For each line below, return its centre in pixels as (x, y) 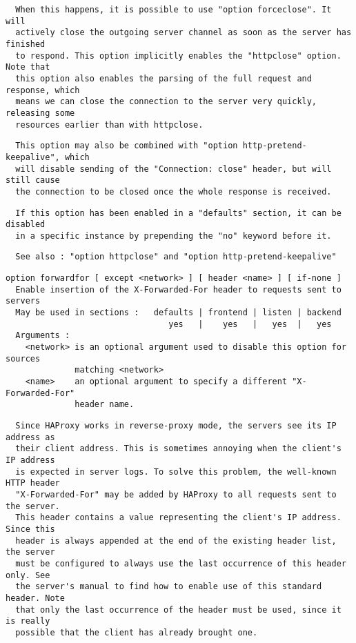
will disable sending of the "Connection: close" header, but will (174, 169)
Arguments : (43, 336)
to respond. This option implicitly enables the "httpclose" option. (178, 56)
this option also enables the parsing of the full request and (164, 78)
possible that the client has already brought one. (137, 632)
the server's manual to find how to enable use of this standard (169, 587)
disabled (26, 225)
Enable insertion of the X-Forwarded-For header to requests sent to (178, 289)
